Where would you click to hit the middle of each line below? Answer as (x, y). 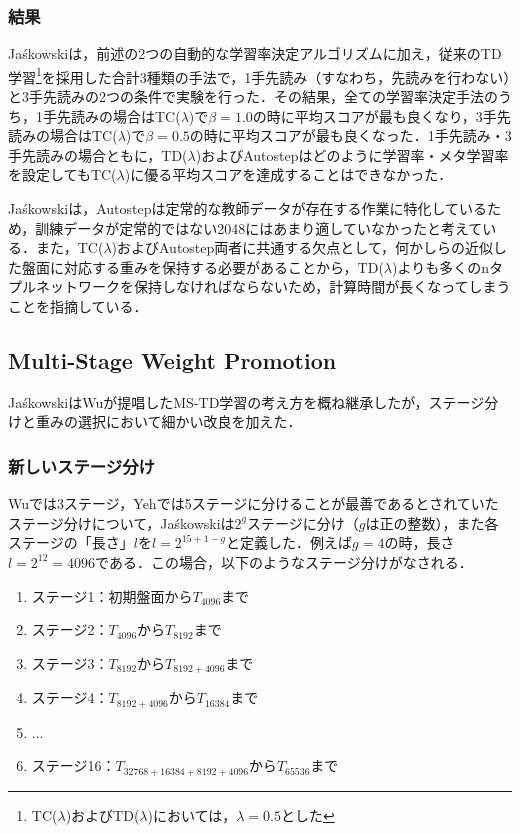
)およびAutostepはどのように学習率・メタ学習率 (352, 154)
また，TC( (69, 247)
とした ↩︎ (308, 814)
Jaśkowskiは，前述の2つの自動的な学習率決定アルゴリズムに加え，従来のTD (255, 53)
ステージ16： (73, 765)
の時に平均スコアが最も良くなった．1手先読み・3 (350, 135)
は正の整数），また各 (432, 522)
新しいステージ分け (81, 465)
